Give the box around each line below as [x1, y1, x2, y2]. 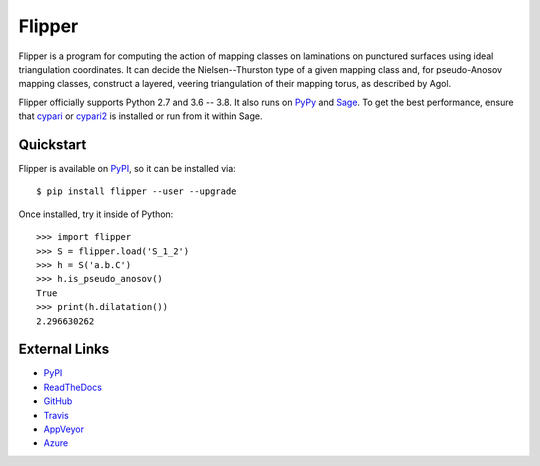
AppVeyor [43, 423, 85, 435]
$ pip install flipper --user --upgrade [36, 186, 237, 197]
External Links [18, 341, 110, 358]
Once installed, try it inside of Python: [18, 208, 174, 220]
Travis [43, 409, 69, 421]
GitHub [43, 395, 73, 407]
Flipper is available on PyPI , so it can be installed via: [18, 163, 237, 175]
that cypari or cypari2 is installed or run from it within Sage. [18, 110, 263, 122]
